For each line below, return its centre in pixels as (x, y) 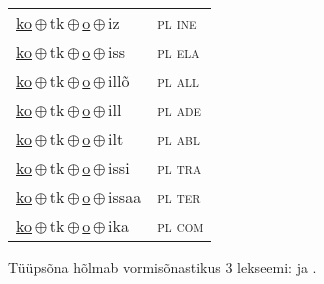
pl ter (179, 196)
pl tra (179, 167)
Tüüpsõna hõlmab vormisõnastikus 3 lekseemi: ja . (162, 267)
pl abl (178, 138)
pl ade (179, 109)
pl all (178, 80)
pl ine (177, 22)
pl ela (178, 51)
